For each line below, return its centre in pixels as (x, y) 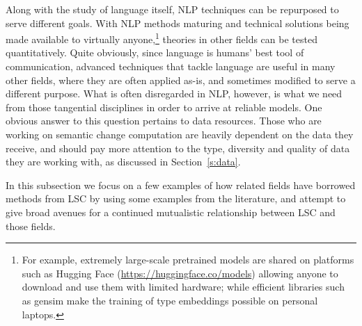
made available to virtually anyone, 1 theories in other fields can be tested (162, 38)
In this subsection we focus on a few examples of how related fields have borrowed (181, 185)
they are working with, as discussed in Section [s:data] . (123, 162)
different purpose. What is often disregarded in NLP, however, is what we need (174, 93)
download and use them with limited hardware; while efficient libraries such (183, 287)
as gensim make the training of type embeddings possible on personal (170, 300)
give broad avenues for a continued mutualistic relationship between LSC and (171, 212)
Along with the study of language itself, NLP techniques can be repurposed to (172, 9)
